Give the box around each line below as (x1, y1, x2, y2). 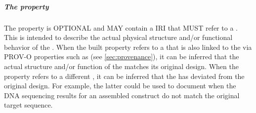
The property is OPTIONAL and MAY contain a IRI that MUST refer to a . (4, 22, 238, 33)
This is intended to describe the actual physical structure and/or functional (4, 32, 233, 42)
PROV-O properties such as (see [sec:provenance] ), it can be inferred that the (4, 51, 239, 62)
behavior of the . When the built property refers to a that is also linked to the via (4, 41, 252, 52)
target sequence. (4, 100, 53, 110)
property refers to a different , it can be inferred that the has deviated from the (4, 71, 245, 81)
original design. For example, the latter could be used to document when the (4, 80, 236, 91)
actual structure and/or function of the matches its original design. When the (4, 61, 239, 71)
